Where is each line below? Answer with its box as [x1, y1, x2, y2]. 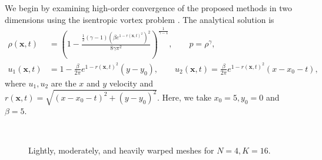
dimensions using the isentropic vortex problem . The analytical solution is [5, 13, 274, 25]
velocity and [109, 77, 154, 89]
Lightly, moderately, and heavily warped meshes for [28, 144, 214, 156]
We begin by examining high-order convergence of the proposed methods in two [5, 2, 292, 14]
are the [51, 77, 77, 89]
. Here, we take [157, 91, 211, 103]
